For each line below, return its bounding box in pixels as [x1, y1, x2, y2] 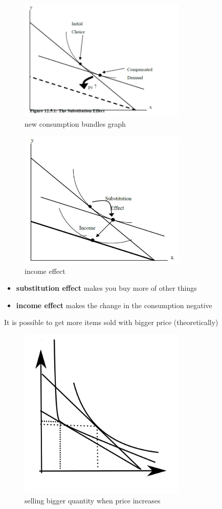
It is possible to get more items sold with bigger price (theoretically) [4, 317, 218, 328]
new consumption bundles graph [25, 119, 126, 129]
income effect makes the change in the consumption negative [16, 299, 212, 310]
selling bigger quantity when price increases [25, 495, 161, 506]
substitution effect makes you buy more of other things [16, 283, 197, 293]
